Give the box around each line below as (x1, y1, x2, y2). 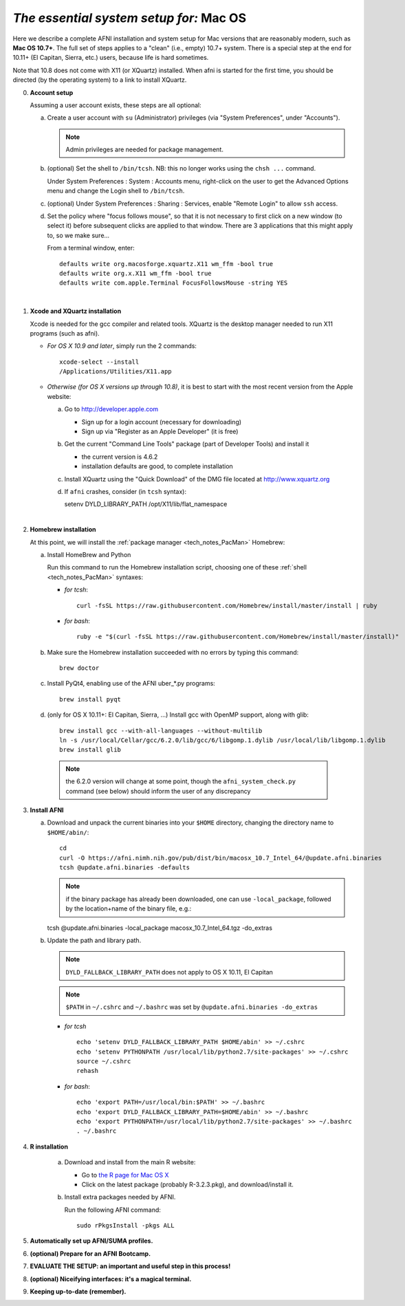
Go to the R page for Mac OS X (81, 1171, 169, 1179)
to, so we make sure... (47, 231, 110, 239)
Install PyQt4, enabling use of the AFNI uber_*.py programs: (47, 679, 216, 688)
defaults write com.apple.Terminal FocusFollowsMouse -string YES (59, 279, 288, 287)
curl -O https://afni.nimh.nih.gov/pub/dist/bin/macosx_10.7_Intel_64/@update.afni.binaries (59, 853, 382, 862)
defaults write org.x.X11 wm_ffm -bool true (59, 269, 212, 277)
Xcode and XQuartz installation (30, 307, 122, 316)
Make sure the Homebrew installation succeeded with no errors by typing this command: (47, 648, 299, 656)
